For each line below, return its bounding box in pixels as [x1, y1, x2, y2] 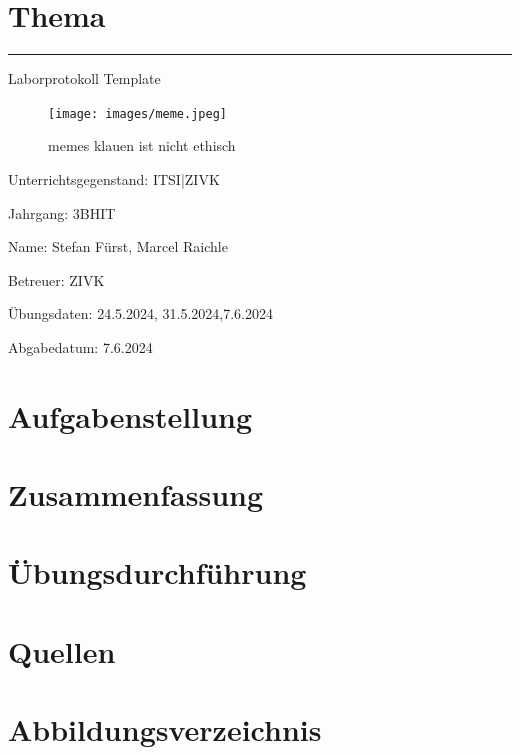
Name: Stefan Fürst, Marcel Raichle [8, 236, 228, 257]
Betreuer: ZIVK [8, 269, 105, 290]
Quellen [8, 630, 116, 671]
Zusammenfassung [8, 474, 264, 515]
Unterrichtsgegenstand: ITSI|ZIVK [8, 168, 220, 189]
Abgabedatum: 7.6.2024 [8, 336, 153, 357]
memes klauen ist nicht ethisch [48, 135, 236, 156]
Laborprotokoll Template [8, 68, 161, 89]
